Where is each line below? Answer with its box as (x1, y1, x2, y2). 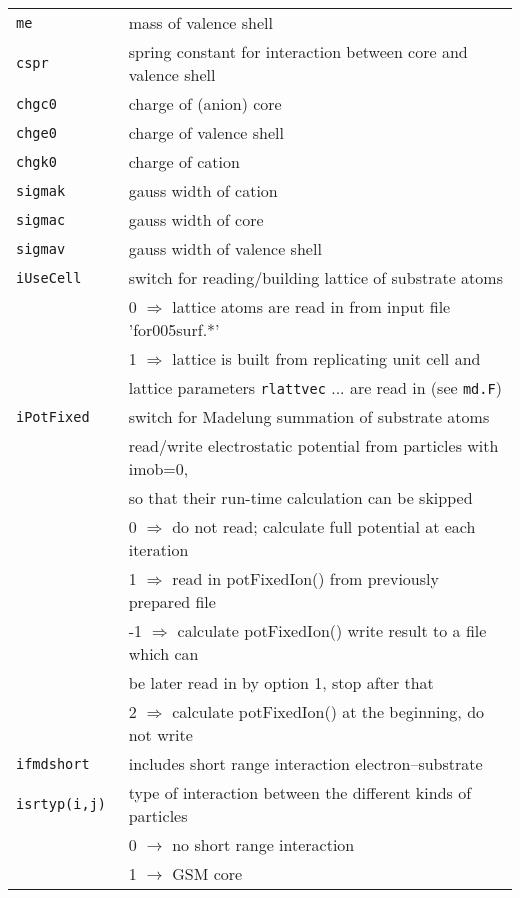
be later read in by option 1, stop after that (128, 671, 434, 694)
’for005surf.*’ (128, 318, 220, 341)
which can (128, 642, 199, 665)
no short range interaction (172, 833, 355, 856)
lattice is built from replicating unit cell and (172, 347, 481, 370)
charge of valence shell (128, 121, 284, 144)
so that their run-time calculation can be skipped (128, 486, 473, 509)
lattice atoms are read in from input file (172, 295, 451, 318)
